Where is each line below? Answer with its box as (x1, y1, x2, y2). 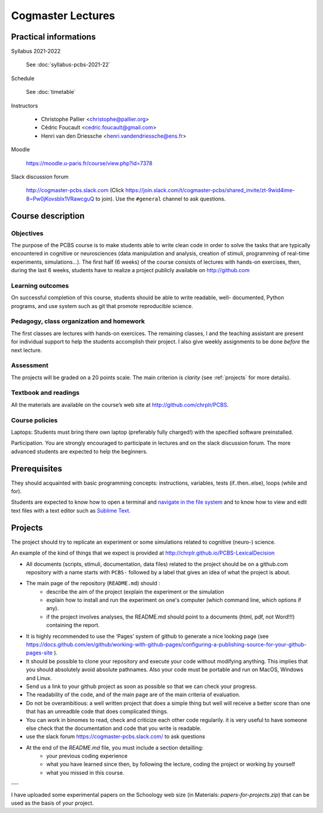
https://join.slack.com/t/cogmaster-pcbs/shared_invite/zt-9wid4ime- (125, 187, 295, 194)
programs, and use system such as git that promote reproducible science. (11, 302, 194, 309)
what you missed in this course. (46, 769, 125, 776)
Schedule (11, 75, 35, 82)
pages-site (26, 649, 53, 656)
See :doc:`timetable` (26, 89, 76, 96)
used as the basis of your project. (11, 799, 94, 807)
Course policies (11, 416, 58, 424)
